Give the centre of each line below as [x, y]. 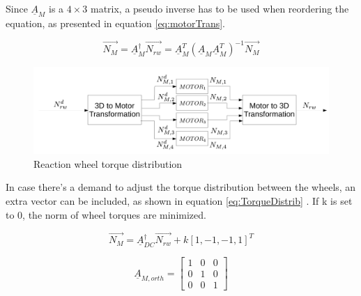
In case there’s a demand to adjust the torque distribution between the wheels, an [181, 187]
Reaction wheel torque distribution [108, 163]
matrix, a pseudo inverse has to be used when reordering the [220, 8]
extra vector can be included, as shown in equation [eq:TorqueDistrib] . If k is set [179, 200]
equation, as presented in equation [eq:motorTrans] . [116, 23]
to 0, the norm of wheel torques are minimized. [106, 214]
